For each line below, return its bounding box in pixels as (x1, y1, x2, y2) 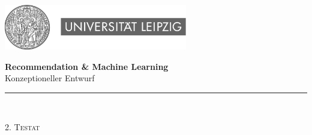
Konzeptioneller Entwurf (5, 72, 95, 84)
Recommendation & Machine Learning (5, 60, 169, 72)
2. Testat (5, 121, 40, 133)
